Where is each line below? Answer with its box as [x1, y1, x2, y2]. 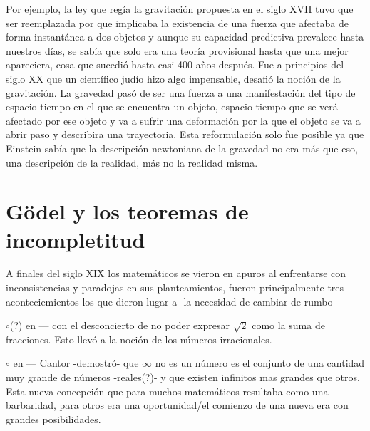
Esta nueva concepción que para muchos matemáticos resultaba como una [6, 383, 329, 398]
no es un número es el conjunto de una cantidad [155, 355, 365, 370]
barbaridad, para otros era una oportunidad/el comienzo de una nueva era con [6, 398, 349, 412]
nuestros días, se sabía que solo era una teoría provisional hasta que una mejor [6, 43, 349, 58]
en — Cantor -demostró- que [13, 355, 139, 370]
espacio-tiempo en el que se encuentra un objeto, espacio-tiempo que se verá [6, 99, 338, 114]
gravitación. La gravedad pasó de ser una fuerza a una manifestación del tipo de [6, 85, 356, 100]
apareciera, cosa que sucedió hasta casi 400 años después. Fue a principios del [6, 57, 344, 72]
